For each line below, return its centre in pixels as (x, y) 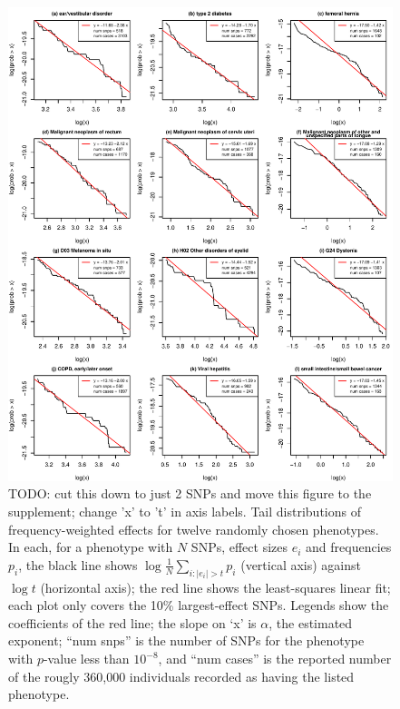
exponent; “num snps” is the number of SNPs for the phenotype (186, 640)
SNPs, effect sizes (239, 547)
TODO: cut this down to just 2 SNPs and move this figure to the (190, 493)
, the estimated (311, 622)
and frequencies (349, 547)
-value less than (86, 659)
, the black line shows (78, 564)
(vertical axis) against (301, 564)
